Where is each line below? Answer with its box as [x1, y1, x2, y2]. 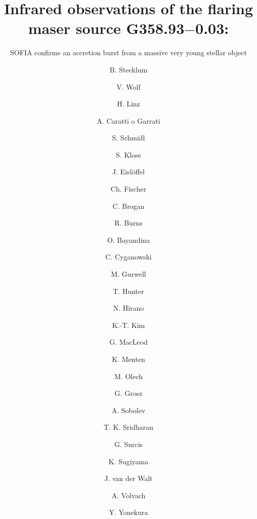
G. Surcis [114, 438, 143, 449]
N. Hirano [113, 303, 144, 313]
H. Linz [117, 98, 140, 109]
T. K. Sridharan [103, 422, 154, 432]
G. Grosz [114, 388, 143, 398]
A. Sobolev [111, 404, 146, 415]
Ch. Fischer [110, 183, 147, 194]
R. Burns [114, 217, 143, 228]
